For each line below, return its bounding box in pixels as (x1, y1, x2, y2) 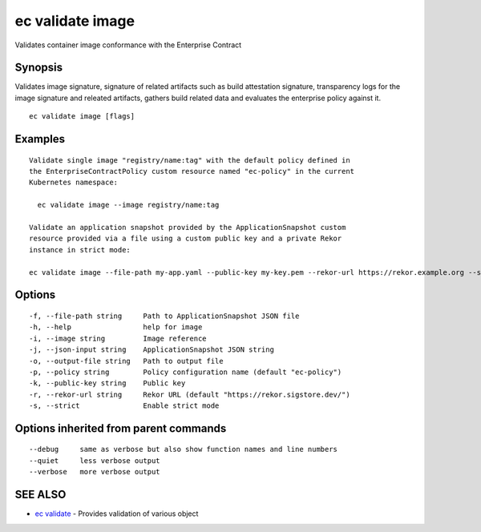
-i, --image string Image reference (29, 333, 208, 343)
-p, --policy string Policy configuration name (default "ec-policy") (29, 367, 342, 377)
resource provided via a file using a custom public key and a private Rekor (29, 234, 342, 244)
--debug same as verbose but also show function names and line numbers (29, 445, 338, 454)
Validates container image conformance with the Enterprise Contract (14, 40, 242, 50)
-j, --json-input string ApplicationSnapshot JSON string (29, 345, 274, 354)
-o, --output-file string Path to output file (29, 357, 224, 365)
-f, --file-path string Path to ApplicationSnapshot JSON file (29, 311, 300, 320)
